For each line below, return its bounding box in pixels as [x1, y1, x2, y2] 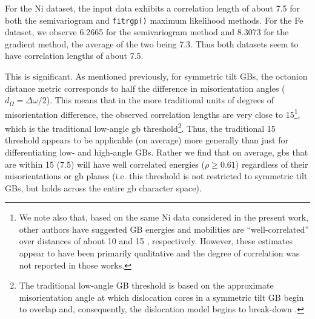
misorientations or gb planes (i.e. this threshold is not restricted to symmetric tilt [5, 170, 308, 182]
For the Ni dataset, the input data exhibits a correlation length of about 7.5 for [5, 2, 300, 14]
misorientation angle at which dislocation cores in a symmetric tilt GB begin [19, 290, 304, 303]
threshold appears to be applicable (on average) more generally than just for [5, 134, 288, 146]
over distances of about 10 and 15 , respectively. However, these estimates [19, 235, 293, 247]
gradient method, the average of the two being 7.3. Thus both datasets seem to [5, 37, 299, 50]
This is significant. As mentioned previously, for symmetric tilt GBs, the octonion [5, 70, 308, 83]
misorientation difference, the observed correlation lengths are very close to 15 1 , [5, 106, 300, 120]
